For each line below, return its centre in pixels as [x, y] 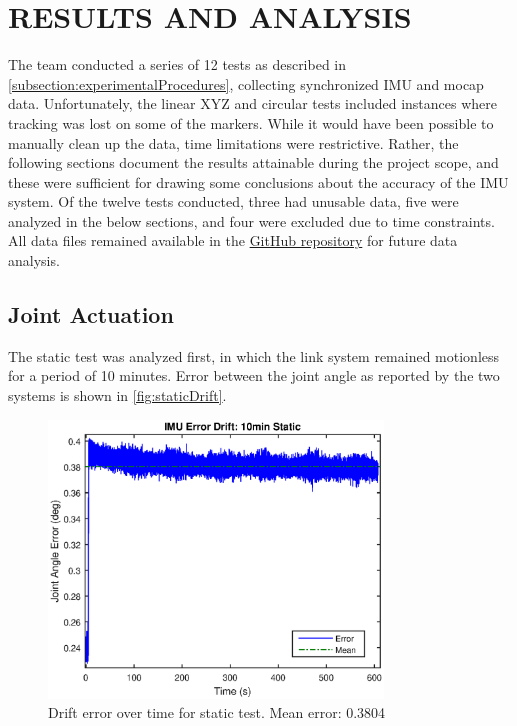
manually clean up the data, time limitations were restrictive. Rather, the [233, 142]
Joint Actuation [91, 314]
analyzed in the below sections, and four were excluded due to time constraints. [251, 220]
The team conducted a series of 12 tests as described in [177, 64]
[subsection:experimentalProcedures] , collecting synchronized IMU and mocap [246, 83]
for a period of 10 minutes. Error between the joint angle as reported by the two [254, 375]
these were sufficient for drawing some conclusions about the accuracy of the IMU [258, 181]
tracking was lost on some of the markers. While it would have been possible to [251, 122]
